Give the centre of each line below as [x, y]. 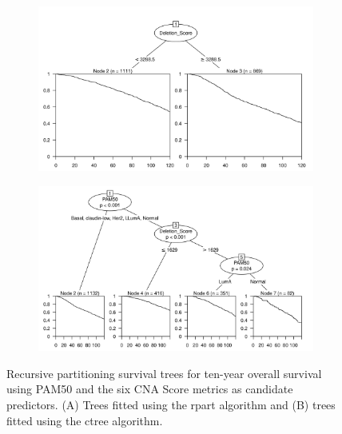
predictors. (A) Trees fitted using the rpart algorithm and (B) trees [171, 404]
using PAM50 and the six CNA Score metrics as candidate [150, 389]
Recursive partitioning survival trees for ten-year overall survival [164, 373]
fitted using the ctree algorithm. [85, 420]
